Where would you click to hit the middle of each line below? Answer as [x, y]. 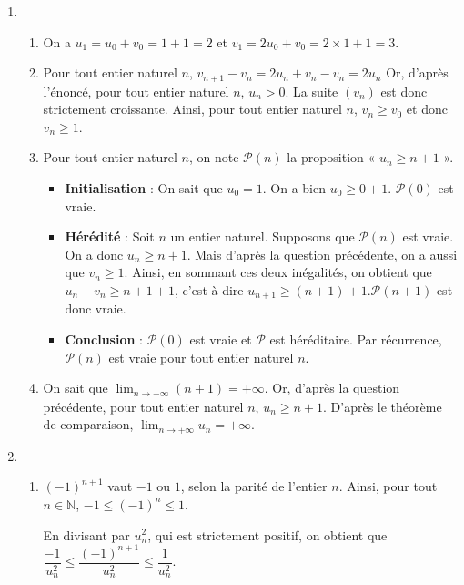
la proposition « [331, 157]
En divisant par [86, 534]
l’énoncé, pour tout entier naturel [136, 91]
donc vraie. [96, 308]
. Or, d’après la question [332, 388]
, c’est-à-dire [209, 289]
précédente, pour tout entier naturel [143, 406]
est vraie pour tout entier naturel [201, 357]
